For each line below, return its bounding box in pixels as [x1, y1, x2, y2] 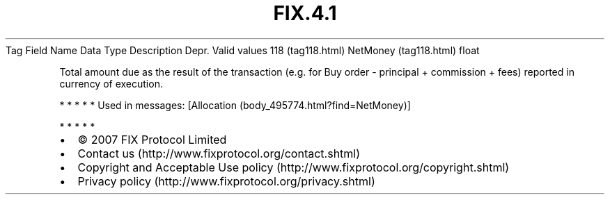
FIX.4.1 [273, 1, 337, 25]
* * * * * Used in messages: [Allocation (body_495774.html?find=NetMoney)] [59, 99, 411, 111]
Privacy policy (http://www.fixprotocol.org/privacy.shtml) [77, 174, 375, 188]
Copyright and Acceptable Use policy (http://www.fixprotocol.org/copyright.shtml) [77, 160, 510, 174]
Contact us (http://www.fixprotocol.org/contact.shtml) [77, 146, 361, 160]
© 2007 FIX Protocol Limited [77, 132, 227, 147]
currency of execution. [59, 77, 163, 90]
